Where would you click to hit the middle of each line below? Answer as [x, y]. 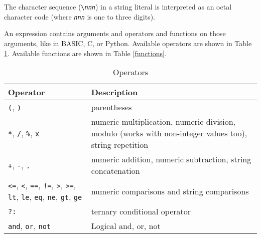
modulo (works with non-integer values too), [169, 133]
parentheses [111, 107]
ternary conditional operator [141, 211]
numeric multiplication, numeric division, [163, 122]
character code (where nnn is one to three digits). [80, 16]
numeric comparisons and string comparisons [170, 191]
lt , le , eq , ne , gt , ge [45, 197]
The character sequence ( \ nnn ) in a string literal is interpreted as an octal [118, 7]
